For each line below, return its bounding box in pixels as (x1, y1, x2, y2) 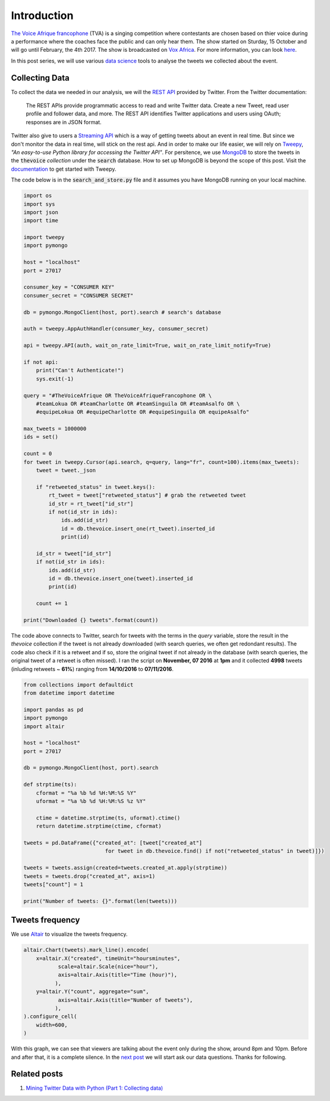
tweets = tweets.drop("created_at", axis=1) (23, 873, 156, 880)
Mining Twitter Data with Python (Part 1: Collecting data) (26, 1084, 164, 1091)
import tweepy (23, 234, 65, 241)
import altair (23, 723, 65, 730)
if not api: (23, 359, 59, 365)
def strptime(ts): (23, 781, 77, 788)
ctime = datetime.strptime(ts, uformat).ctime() (36, 814, 181, 821)
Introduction (11, 9, 74, 22)
